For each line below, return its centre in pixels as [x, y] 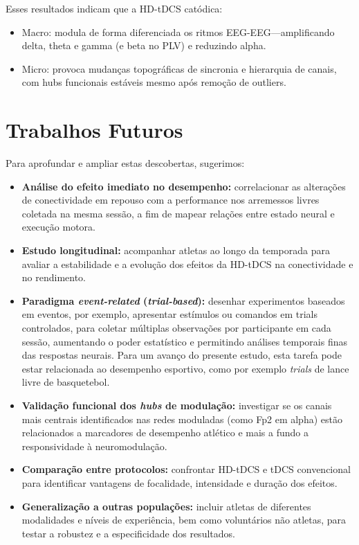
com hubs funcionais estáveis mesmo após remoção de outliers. [154, 82]
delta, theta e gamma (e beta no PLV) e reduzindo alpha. [144, 45]
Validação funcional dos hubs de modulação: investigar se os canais [177, 405]
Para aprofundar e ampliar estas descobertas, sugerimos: [125, 163]
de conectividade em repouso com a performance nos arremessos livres [171, 200]
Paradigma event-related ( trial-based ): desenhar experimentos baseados [183, 300]
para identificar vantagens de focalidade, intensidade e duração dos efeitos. [179, 482]
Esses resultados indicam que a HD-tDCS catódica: [114, 8]
